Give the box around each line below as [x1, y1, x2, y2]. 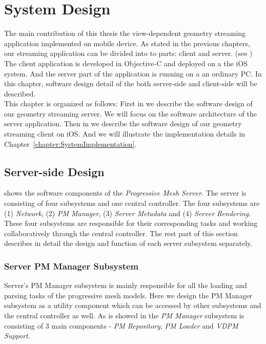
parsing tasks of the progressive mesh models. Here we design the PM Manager [4, 290, 253, 300]
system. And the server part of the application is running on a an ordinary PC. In [4, 68, 262, 79]
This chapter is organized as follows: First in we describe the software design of [4, 98, 253, 109]
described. [4, 88, 36, 99]
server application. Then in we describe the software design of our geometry [4, 118, 242, 129]
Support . [4, 330, 30, 341]
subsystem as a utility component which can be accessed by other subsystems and [4, 300, 261, 311]
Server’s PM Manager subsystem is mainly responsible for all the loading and [4, 280, 247, 291]
